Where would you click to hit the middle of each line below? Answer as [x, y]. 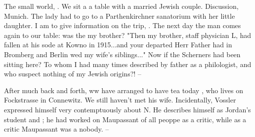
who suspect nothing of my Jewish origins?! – [73, 74]
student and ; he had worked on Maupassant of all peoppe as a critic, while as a [125, 119]
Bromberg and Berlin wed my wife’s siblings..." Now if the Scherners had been [122, 54]
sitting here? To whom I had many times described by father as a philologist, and [128, 64]
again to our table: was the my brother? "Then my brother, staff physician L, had [128, 35]
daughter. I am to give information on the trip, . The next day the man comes [123, 25]
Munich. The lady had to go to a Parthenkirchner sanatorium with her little [120, 16]
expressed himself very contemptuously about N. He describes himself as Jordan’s [127, 109]
